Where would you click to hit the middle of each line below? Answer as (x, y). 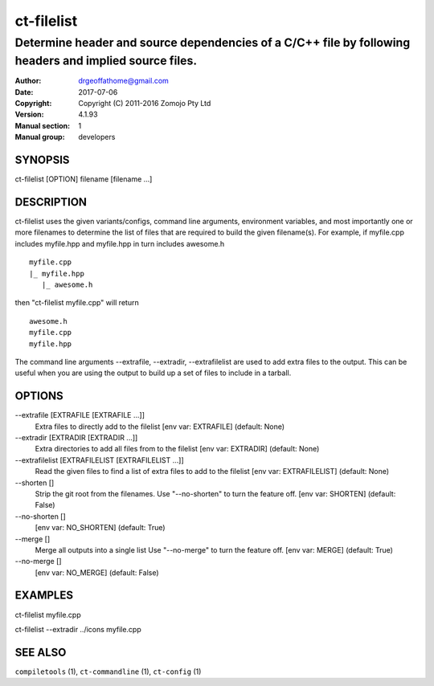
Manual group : (40, 137)
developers (97, 137)
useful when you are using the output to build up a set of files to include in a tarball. (153, 373)
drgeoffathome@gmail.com (123, 81)
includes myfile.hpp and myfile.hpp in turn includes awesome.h (120, 243)
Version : (29, 114)
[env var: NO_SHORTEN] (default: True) (100, 528)
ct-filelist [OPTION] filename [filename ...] (84, 179)
